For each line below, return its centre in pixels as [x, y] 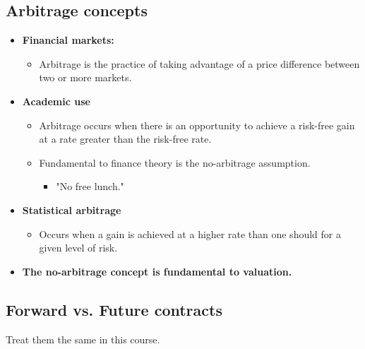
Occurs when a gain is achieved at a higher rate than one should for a [190, 233]
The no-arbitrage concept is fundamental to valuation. [157, 271]
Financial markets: [68, 40]
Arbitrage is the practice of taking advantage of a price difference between [199, 63]
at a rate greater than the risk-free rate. [125, 139]
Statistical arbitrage [72, 209]
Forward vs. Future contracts [114, 309]
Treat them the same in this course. [83, 339]
